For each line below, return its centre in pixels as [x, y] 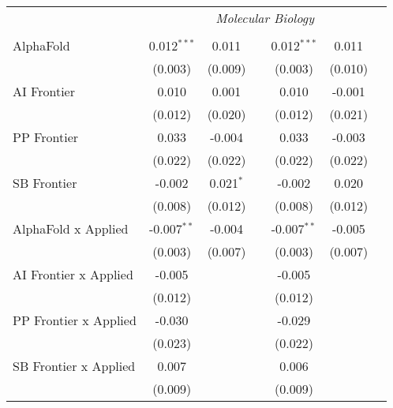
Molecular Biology [265, 18]
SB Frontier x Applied [74, 366]
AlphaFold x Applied [71, 228]
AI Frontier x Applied [73, 274]
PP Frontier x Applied [75, 320]
